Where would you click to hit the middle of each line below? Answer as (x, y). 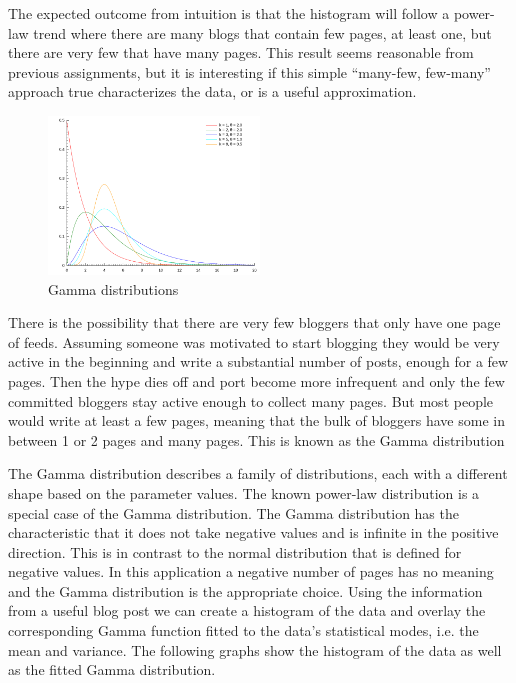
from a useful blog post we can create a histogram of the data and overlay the (247, 610)
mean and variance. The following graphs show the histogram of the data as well (255, 649)
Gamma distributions (113, 288)
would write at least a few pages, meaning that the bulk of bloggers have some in (256, 420)
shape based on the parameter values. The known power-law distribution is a (244, 492)
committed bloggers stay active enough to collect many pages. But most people (251, 400)
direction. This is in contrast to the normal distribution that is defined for (235, 551)
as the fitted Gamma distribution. (112, 669)
